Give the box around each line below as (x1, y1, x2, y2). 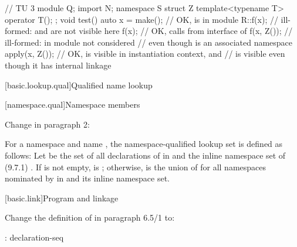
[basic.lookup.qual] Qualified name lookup (5, 78, 153, 91)
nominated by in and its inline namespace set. (5, 172, 170, 184)
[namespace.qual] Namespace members (5, 98, 140, 111)
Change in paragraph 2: (5, 118, 90, 130)
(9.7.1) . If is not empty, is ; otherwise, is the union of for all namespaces (5, 160, 266, 173)
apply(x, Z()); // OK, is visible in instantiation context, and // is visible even (5, 47, 285, 60)
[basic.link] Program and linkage (5, 191, 119, 204)
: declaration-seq (5, 231, 64, 243)
